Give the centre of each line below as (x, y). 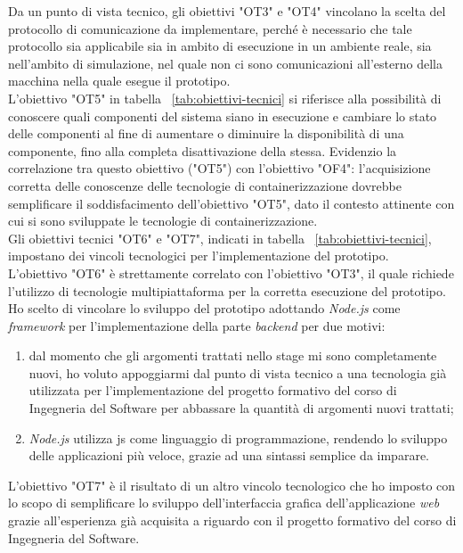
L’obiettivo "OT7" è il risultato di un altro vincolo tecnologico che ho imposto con (232, 485)
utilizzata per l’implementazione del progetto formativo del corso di (213, 390)
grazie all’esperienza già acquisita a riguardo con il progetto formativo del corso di (232, 520)
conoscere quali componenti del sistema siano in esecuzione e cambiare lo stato (223, 116)
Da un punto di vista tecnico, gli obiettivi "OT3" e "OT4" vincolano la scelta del (227, 11)
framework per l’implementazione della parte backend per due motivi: (197, 325)
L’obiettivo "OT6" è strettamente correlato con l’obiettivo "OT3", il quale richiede (231, 272)
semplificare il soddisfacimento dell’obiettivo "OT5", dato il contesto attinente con (231, 203)
